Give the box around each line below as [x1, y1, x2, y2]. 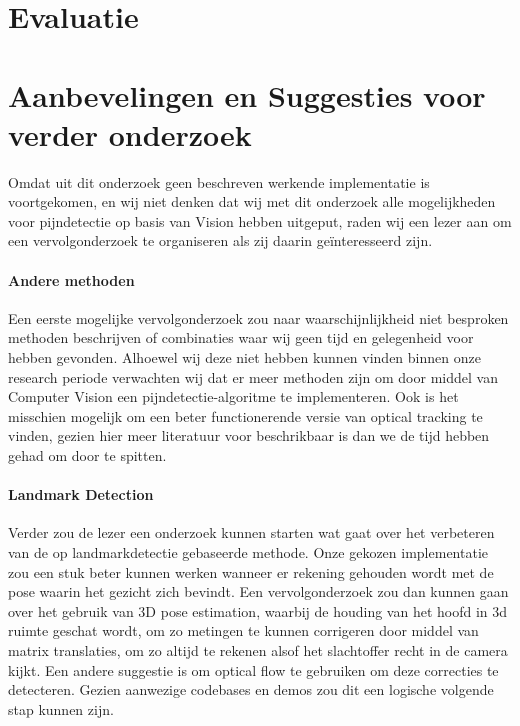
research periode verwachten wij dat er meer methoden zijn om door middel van [8, 366, 498, 387]
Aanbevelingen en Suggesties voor [8, 74, 486, 115]
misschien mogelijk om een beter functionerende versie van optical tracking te [8, 405, 483, 426]
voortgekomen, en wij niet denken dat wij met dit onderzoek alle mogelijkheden [8, 191, 496, 212]
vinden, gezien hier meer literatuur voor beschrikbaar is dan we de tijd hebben [8, 425, 490, 446]
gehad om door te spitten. [8, 445, 167, 466]
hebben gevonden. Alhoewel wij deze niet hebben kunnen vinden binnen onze [8, 347, 481, 368]
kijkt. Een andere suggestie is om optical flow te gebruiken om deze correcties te [8, 659, 499, 680]
